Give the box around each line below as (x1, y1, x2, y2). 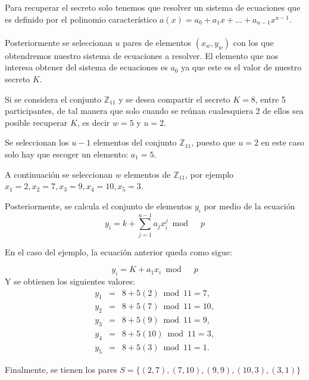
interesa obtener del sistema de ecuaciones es (5, 61, 168, 73)
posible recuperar (5, 116, 68, 128)
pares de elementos (123, 36, 192, 48)
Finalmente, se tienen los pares (5, 363, 117, 375)
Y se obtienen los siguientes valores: (5, 275, 135, 288)
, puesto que (191, 136, 236, 149)
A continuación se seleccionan (5, 168, 113, 180)
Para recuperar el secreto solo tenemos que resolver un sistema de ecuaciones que (5, 1, 301, 13)
